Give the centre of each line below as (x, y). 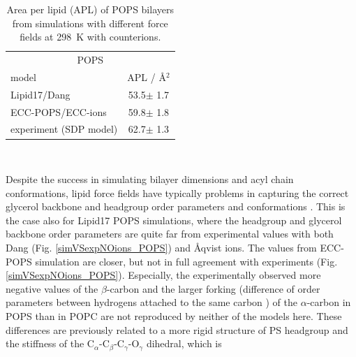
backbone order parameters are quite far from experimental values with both (170, 234)
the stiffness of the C (50, 343)
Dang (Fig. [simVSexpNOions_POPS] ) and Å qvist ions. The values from (161, 248)
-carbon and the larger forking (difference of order (213, 288)
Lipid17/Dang (40, 94)
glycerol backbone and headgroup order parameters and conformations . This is (176, 206)
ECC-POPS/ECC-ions (59, 111)
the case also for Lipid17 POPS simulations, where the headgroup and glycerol (174, 220)
